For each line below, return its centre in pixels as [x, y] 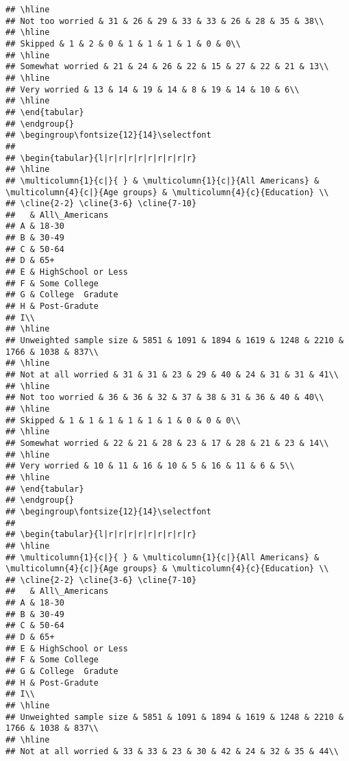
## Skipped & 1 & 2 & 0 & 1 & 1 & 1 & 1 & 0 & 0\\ [123, 43]
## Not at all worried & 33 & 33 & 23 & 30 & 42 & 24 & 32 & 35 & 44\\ [172, 751]
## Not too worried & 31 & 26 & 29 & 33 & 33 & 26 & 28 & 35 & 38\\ [165, 21]
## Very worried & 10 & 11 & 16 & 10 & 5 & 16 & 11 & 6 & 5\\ [150, 466]
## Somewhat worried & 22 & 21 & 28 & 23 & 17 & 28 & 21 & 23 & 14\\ [167, 443]
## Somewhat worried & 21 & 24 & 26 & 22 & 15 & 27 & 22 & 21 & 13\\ [167, 67]
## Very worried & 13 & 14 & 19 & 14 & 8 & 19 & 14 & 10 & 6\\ [153, 89]
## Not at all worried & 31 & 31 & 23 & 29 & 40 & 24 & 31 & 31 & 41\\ [172, 375]
